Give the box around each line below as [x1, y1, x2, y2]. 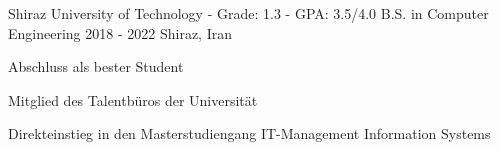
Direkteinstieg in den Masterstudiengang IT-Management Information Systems [8, 123, 491, 144]
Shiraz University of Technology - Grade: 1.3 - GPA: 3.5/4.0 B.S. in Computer [8, 3, 489, 23]
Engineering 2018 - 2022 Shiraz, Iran [8, 22, 232, 43]
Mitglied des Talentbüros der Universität [8, 89, 258, 110]
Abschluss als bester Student [8, 56, 184, 77]
